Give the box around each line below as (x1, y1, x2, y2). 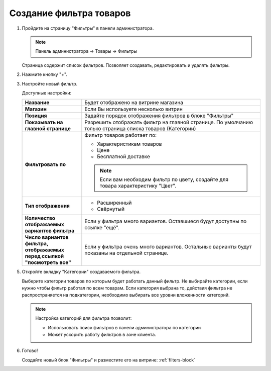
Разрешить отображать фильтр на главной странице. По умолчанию (84, 119, 253, 126)
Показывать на (25, 119, 63, 126)
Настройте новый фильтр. (22, 80, 78, 86)
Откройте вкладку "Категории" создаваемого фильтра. (22, 269, 141, 275)
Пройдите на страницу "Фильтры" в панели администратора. (22, 25, 154, 31)
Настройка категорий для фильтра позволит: (35, 315, 132, 321)
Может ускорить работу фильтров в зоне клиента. (48, 332, 157, 338)
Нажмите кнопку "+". (22, 71, 68, 77)
